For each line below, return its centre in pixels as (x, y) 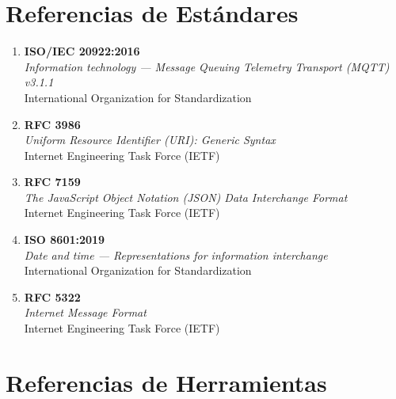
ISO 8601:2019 (65, 239)
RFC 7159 (52, 182)
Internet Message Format (85, 312)
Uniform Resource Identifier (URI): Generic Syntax (150, 140)
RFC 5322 (52, 296)
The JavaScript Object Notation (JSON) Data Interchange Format (186, 197)
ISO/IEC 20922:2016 (82, 51)
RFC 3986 (52, 124)
